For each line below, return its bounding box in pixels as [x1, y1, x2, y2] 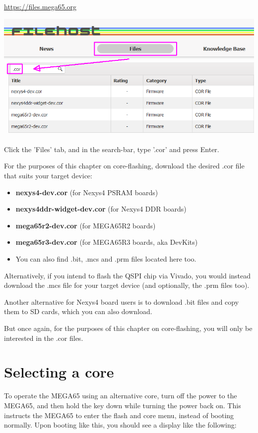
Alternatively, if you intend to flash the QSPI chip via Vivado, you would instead [4, 270, 251, 280]
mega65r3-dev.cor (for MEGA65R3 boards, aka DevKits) [15, 237, 198, 247]
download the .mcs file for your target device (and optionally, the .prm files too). [4, 280, 250, 290]
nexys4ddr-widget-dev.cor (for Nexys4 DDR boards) [15, 204, 187, 214]
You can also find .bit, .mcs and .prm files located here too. [15, 254, 196, 264]
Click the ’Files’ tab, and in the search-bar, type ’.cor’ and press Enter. [4, 144, 219, 154]
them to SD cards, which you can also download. [4, 306, 152, 317]
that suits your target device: [4, 170, 92, 181]
